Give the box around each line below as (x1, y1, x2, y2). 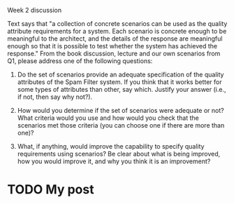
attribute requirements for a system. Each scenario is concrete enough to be (7, 27, 227, 35)
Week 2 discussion (7, 6, 61, 14)
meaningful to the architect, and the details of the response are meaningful (7, 34, 223, 43)
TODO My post (7, 182, 94, 198)
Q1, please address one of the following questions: (7, 57, 153, 65)
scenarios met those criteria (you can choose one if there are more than (17, 121, 225, 129)
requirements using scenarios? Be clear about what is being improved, (17, 150, 221, 158)
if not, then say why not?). (17, 93, 93, 101)
